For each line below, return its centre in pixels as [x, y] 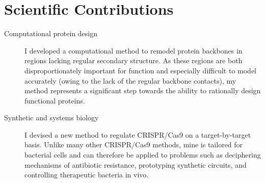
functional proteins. [55, 100]
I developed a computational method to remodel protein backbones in [134, 50]
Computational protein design [51, 33]
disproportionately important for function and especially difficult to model [140, 70]
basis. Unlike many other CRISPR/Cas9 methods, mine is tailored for [134, 145]
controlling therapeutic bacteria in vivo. [87, 175]
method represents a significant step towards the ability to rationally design [143, 90]
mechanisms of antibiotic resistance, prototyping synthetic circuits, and [136, 164]
